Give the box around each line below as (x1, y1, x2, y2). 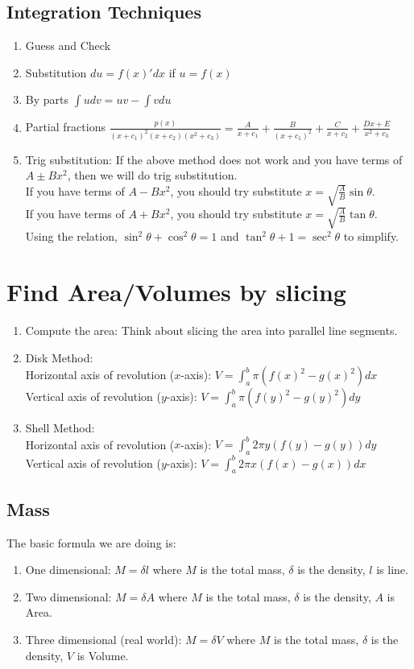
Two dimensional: (25, 588, 112, 605)
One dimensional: (25, 561, 111, 578)
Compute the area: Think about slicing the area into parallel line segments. (25, 321, 398, 338)
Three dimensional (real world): (25, 630, 182, 647)
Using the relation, (25, 228, 118, 245)
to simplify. (343, 228, 400, 245)
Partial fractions (25, 118, 106, 135)
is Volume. (77, 646, 129, 663)
